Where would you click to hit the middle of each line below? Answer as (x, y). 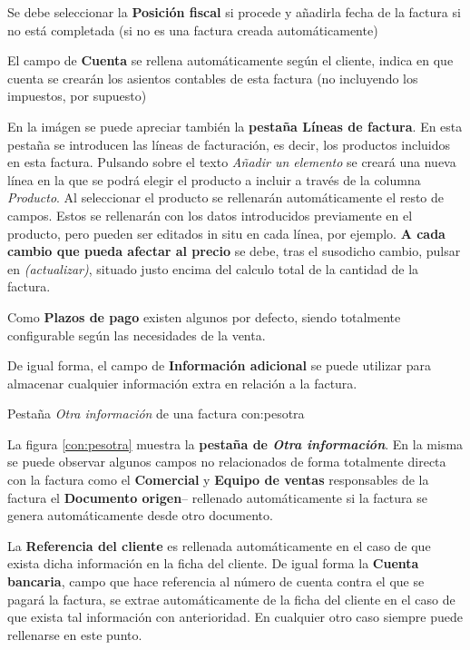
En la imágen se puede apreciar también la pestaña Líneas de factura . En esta (235, 126)
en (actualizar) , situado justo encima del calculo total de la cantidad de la (213, 268)
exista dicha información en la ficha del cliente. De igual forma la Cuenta (213, 563)
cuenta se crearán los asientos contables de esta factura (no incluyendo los (213, 78)
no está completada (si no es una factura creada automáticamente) (193, 30)
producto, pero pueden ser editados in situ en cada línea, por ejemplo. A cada (226, 233)
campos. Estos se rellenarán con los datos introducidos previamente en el (210, 215)
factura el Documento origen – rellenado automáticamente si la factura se (217, 497)
